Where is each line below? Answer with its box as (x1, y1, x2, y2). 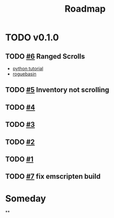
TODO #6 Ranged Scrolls (5, 52, 85, 61)
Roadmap (64, 3, 106, 15)
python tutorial (12, 66, 44, 71)
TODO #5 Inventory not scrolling (5, 86, 109, 94)
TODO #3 (5, 120, 35, 129)
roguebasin (12, 71, 36, 77)
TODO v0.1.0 (5, 32, 59, 43)
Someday (5, 193, 47, 204)
